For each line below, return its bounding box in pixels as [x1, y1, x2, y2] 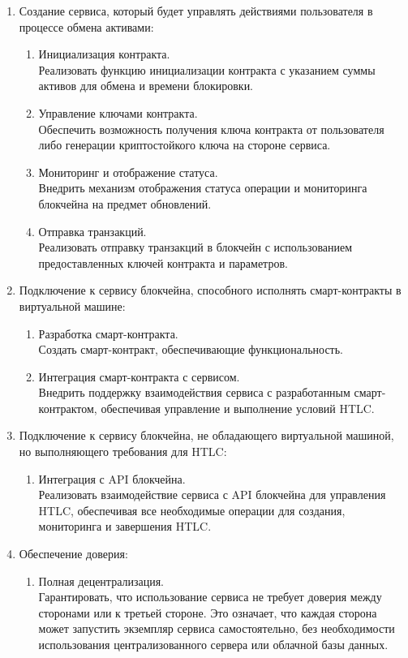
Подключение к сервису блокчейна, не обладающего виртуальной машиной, [19, 427, 394, 444]
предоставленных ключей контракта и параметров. [38, 254, 288, 271]
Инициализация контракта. [38, 45, 170, 62]
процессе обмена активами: [19, 18, 154, 35]
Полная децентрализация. [38, 572, 165, 589]
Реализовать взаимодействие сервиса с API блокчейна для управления [38, 486, 386, 503]
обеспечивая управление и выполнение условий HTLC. [101, 399, 375, 416]
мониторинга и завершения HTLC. [38, 518, 212, 535]
